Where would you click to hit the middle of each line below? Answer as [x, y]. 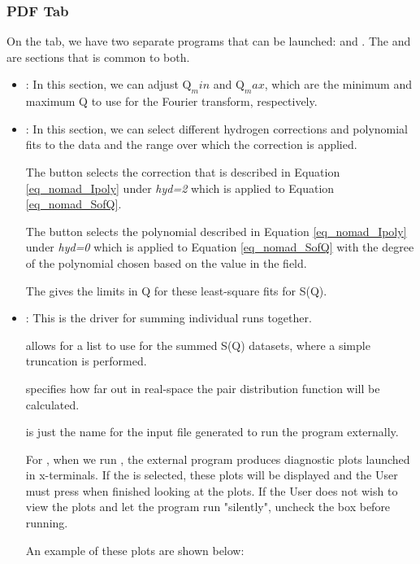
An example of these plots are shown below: [135, 550]
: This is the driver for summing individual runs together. [169, 318]
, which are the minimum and [338, 84]
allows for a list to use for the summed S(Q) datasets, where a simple [198, 345]
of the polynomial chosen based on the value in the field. [166, 262]
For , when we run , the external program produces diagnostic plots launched [218, 459]
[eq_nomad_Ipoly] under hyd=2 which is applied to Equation [180, 188]
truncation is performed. [86, 361]
